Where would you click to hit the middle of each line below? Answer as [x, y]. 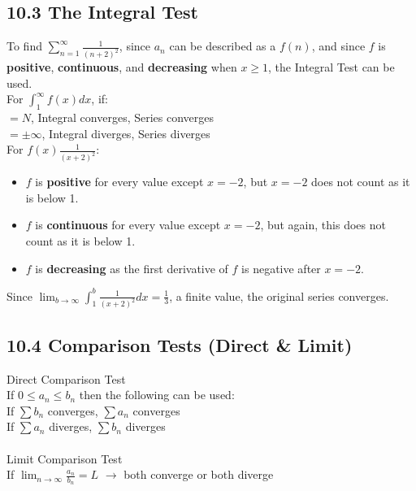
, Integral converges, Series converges [122, 117]
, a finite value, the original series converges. [279, 295]
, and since [338, 46]
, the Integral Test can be [331, 67]
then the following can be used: [157, 395]
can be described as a [223, 46]
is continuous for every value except [128, 225]
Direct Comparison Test [66, 378]
